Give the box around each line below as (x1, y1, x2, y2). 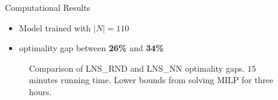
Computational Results (5, 1, 91, 13)
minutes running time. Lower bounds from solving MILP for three (29, 73, 274, 86)
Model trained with (19, 21, 91, 34)
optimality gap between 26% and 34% (19, 42, 164, 54)
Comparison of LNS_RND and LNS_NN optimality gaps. (29, 61, 245, 74)
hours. (29, 85, 52, 98)
